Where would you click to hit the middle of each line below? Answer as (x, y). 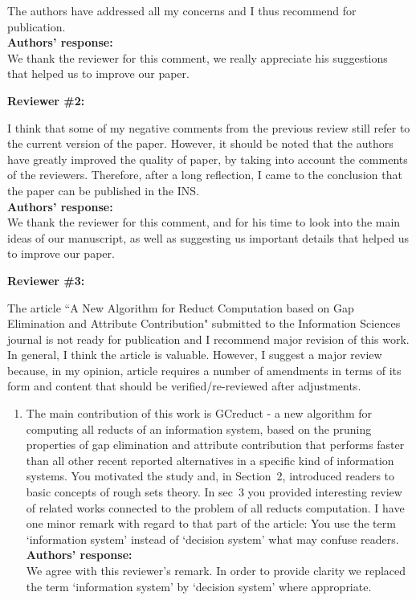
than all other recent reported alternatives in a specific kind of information (210, 460)
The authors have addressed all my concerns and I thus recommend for (182, 10)
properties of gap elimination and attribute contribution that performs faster (215, 445)
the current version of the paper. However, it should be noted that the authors (200, 143)
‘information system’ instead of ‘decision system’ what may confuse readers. (212, 539)
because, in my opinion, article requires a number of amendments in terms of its (204, 370)
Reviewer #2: (46, 100)
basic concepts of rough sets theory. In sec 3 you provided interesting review (214, 492)
